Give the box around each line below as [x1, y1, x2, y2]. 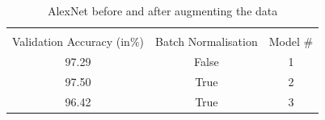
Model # [268, 33, 314, 50]
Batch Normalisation [155, 33, 258, 50]
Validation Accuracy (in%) [12, 33, 145, 50]
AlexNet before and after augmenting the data [47, 2, 278, 19]
